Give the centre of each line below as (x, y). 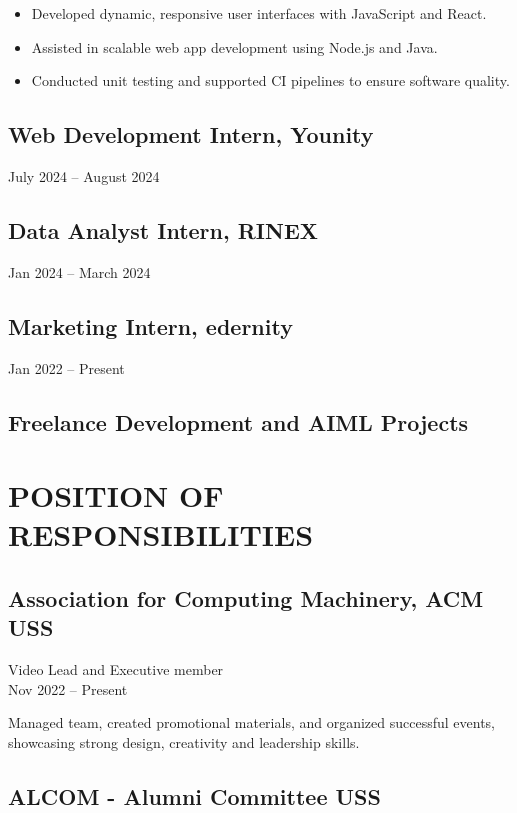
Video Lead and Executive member (116, 669)
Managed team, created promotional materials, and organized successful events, (252, 722)
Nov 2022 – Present (68, 688)
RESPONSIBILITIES (161, 534)
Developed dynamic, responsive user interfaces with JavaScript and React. (259, 13)
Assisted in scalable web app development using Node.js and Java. (234, 46)
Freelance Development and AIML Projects (238, 421)
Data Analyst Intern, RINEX (163, 229)
